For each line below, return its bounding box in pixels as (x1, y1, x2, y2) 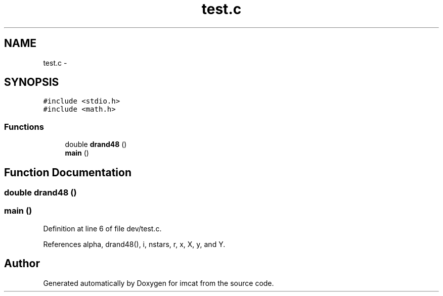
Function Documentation (4, 166, 131, 179)
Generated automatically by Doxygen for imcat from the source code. (43, 278, 274, 287)
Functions (4, 121, 44, 132)
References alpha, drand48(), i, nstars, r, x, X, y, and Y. (43, 239, 226, 249)
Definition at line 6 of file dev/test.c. (43, 224, 162, 233)
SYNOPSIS (4, 76, 59, 89)
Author (4, 257, 40, 270)
